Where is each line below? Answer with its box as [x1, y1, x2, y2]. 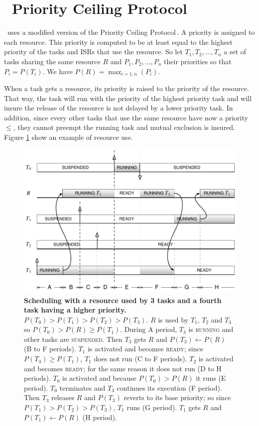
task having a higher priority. [24, 305, 127, 315]
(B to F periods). [24, 343, 76, 354]
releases [51, 392, 75, 403]
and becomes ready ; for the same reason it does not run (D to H [24, 363, 222, 373]
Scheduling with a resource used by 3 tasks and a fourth [24, 295, 222, 305]
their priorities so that [164, 56, 232, 66]
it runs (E [196, 373, 226, 383]
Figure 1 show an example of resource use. [4, 131, 133, 142]
